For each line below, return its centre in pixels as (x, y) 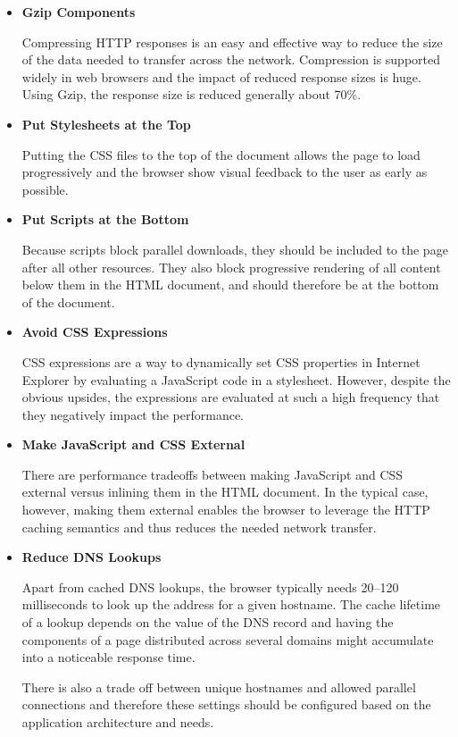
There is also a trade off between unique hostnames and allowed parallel (219, 687)
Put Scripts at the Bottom (105, 219)
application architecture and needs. (118, 722)
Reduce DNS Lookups (92, 557)
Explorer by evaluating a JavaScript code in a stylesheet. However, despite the (236, 379)
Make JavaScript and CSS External (133, 444)
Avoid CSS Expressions (95, 332)
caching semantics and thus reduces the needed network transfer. (199, 527)
